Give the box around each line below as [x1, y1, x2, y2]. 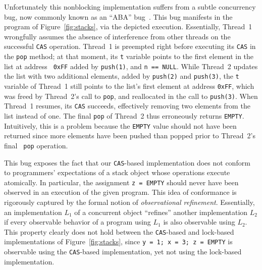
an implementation [4, 206, 62, 217]
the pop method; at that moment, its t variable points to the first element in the [4, 51, 254, 62]
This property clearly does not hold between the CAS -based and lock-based [4, 226, 234, 237]
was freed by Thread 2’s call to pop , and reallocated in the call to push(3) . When [4, 90, 258, 101]
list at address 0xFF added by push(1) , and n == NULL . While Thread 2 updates [4, 61, 258, 71]
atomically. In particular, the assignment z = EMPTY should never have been [4, 177, 239, 187]
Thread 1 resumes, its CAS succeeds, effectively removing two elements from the [4, 100, 250, 111]
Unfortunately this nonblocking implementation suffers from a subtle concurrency [4, 2, 256, 12]
